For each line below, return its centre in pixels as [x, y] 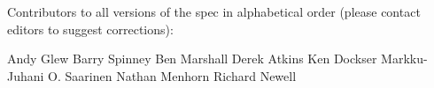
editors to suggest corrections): [90, 29]
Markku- [404, 59]
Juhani [26, 75]
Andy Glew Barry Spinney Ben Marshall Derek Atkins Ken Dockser [192, 59]
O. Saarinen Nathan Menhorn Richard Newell [172, 75]
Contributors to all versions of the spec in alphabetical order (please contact [214, 11]
